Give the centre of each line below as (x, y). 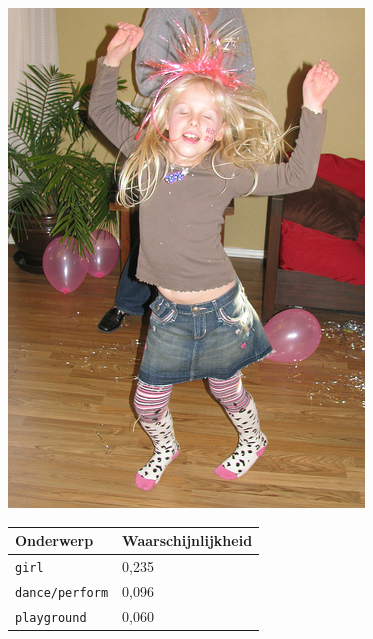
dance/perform (62, 592)
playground (51, 617)
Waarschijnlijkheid (187, 540)
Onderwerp (54, 540)
